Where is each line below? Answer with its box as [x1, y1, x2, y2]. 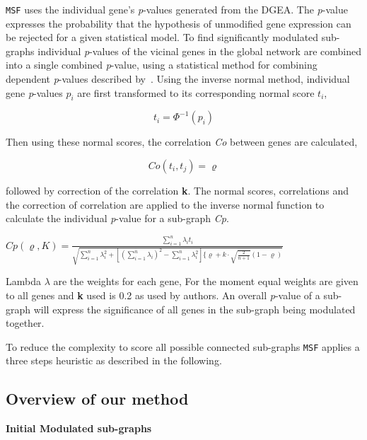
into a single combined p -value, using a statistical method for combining [6, 57, 318, 72]
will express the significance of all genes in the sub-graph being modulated [33, 301, 356, 316]
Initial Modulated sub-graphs [6, 421, 152, 436]
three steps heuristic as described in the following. [6, 353, 222, 368]
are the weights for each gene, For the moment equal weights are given [53, 274, 359, 289]
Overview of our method [6, 388, 189, 410]
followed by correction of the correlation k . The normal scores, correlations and [6, 183, 349, 198]
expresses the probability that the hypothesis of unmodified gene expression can [6, 16, 351, 30]
